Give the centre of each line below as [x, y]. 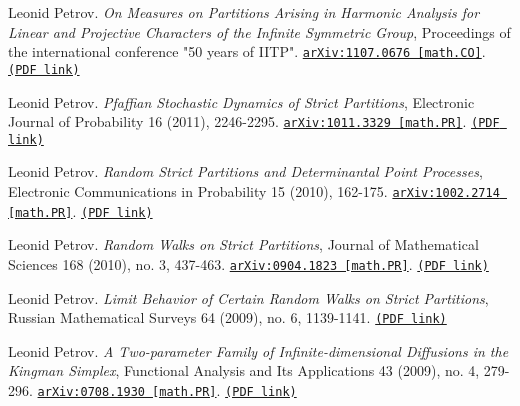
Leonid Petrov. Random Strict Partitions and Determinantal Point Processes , [245, 171]
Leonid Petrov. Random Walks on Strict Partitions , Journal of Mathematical [243, 244]
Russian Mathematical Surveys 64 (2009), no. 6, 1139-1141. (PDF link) [227, 317]
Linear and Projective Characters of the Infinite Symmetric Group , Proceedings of [259, 31]
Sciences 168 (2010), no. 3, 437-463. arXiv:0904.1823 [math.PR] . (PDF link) [248, 263]
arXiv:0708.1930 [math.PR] [127, 392]
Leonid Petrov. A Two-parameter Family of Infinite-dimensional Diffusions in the [258, 350]
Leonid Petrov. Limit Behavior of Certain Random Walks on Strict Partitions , [248, 297]
